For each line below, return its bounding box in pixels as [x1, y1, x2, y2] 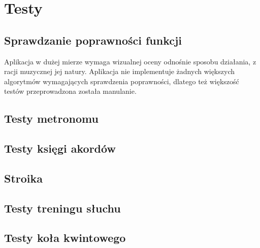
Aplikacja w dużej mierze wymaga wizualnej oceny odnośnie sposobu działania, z [4, 56, 256, 66]
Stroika [4, 170, 43, 186]
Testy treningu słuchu [4, 200, 121, 216]
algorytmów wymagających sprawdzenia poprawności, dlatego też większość [4, 76, 239, 86]
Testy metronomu [4, 111, 99, 126]
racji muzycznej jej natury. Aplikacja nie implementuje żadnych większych [4, 66, 235, 77]
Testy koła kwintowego [4, 230, 126, 245]
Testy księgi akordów [4, 140, 116, 156]
